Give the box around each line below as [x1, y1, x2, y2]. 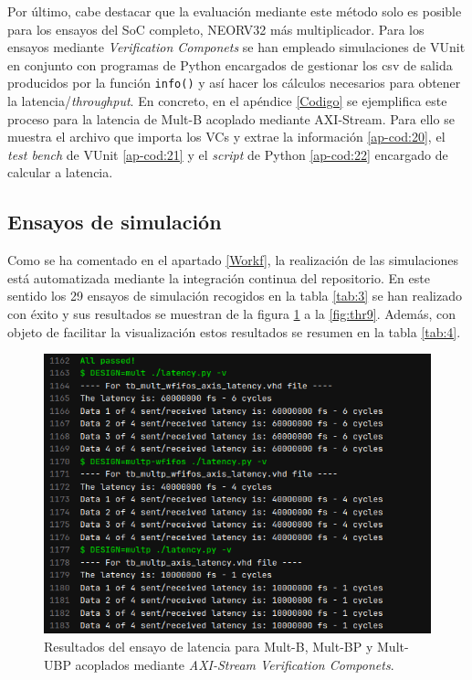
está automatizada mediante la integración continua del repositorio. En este [7, 268, 430, 287]
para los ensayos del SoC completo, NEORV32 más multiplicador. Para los [7, 19, 425, 38]
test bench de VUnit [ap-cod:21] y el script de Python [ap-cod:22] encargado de [7, 144, 448, 164]
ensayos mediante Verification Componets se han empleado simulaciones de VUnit [7, 37, 466, 57]
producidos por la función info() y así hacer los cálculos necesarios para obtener [7, 73, 461, 92]
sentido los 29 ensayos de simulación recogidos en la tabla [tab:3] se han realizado [7, 286, 462, 305]
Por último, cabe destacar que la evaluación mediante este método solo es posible [7, 2, 462, 20]
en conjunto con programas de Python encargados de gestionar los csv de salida [7, 55, 453, 74]
